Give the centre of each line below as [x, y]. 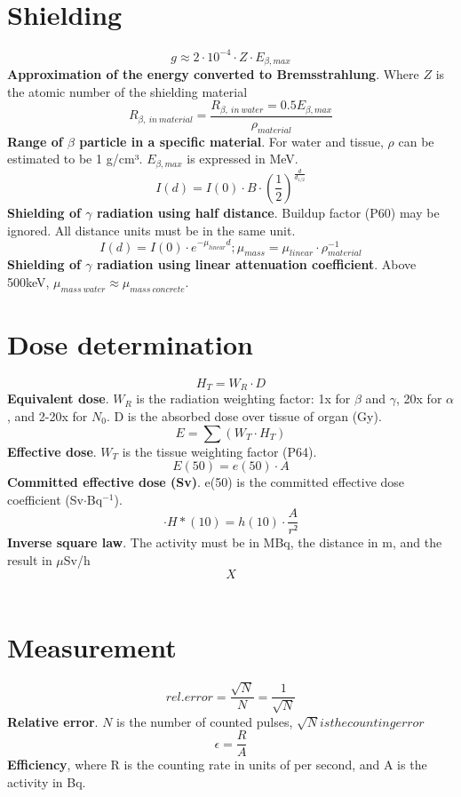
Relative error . [53, 721]
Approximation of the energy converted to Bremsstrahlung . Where [213, 74]
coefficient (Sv [45, 499]
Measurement [92, 647]
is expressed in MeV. [242, 159]
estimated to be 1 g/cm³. [75, 159]
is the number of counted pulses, [205, 721]
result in [30, 559]
